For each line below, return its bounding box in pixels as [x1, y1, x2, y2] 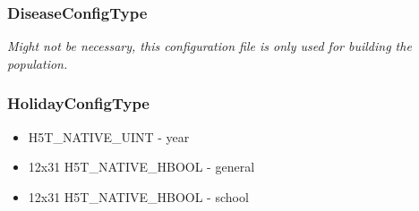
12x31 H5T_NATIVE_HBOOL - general [28, 157, 255, 176]
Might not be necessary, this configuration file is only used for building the [7, 37, 412, 55]
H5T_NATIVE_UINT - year [28, 127, 190, 146]
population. [7, 54, 68, 72]
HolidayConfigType [7, 92, 150, 114]
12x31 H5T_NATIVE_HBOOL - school [28, 187, 249, 206]
